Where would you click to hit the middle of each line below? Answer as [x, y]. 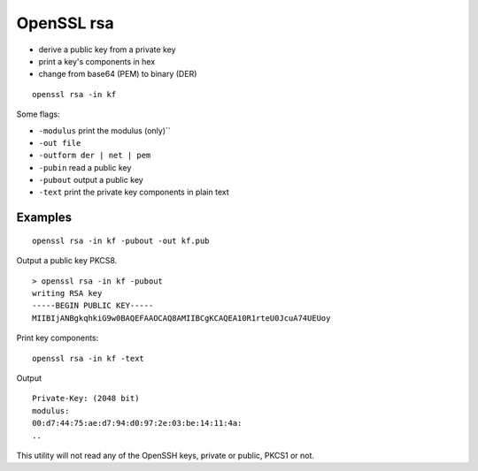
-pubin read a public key [85, 167]
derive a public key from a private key [107, 49]
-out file [60, 143]
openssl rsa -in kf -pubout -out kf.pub [121, 240]
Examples [44, 218]
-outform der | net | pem [95, 156]
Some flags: [39, 114]
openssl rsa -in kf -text [89, 358]
